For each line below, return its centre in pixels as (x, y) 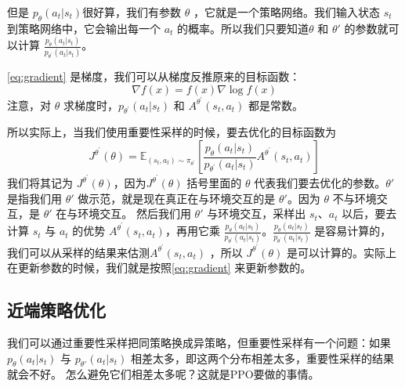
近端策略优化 (56, 310)
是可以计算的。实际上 (341, 252)
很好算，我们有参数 (132, 12)
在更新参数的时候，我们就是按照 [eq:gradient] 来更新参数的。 (159, 268)
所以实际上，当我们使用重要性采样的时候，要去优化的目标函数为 (172, 132)
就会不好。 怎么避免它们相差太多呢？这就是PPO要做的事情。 (163, 374)
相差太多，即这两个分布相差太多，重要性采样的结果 (262, 358)
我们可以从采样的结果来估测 (78, 252)
